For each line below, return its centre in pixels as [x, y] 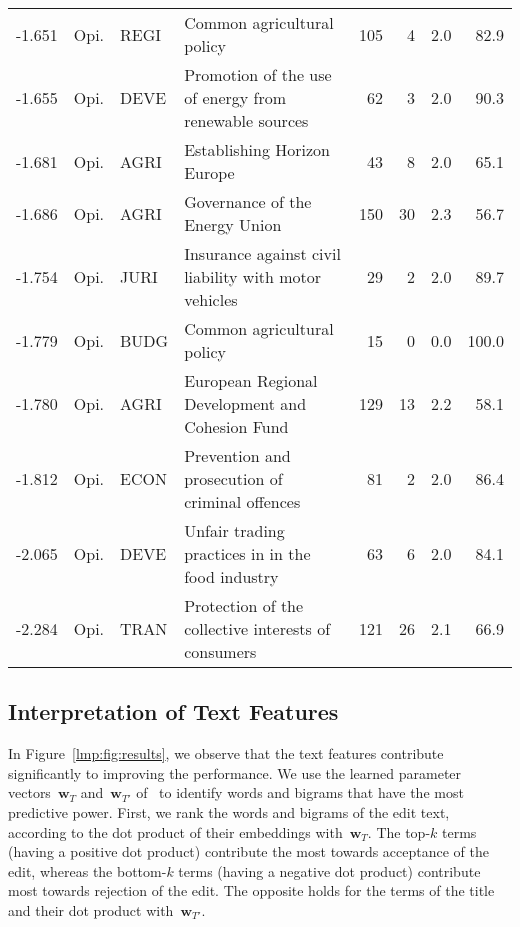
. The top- [399, 831]
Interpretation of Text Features [173, 711]
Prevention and [237, 455]
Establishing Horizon [257, 149]
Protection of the [244, 605]
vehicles [211, 299]
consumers [220, 651]
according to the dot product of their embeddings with [175, 831]
